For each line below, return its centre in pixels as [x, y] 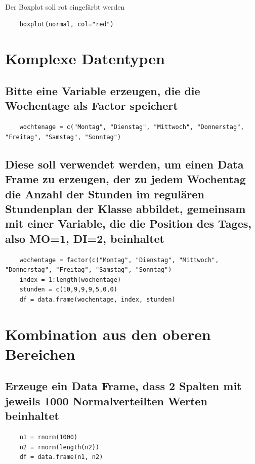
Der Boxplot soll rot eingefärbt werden [65, 7]
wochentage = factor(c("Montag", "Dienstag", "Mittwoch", [119, 260]
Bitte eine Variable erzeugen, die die [103, 90]
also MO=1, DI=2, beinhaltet [85, 238]
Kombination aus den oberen [108, 334]
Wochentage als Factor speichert [92, 106]
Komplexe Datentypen [85, 58]
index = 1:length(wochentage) [70, 280]
